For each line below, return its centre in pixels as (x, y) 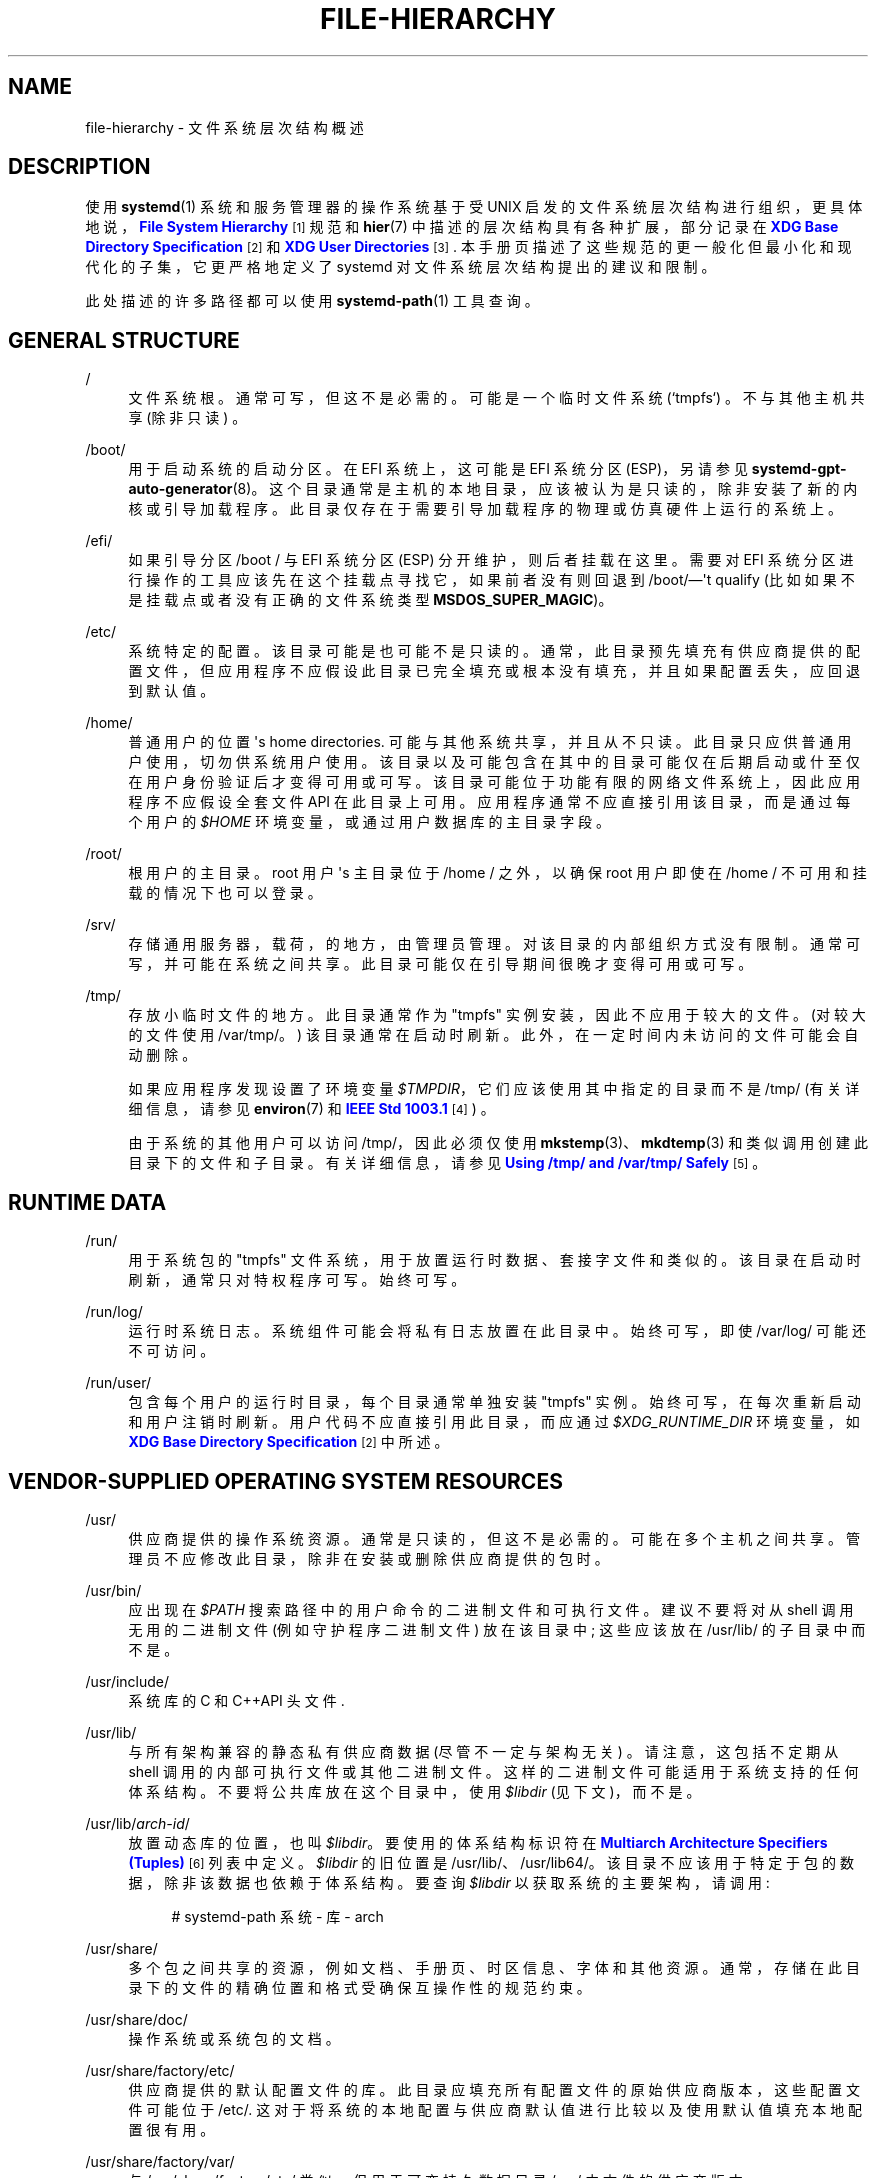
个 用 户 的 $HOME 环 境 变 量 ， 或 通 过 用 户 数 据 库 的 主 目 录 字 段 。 (369, 822)
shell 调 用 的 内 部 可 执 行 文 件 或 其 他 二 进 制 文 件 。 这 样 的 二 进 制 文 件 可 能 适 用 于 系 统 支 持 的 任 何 (493, 1771)
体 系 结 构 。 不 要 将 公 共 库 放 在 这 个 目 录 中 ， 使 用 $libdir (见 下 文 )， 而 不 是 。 (414, 1791)
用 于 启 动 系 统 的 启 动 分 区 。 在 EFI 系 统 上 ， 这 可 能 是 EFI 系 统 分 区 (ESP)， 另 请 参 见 (438, 469)
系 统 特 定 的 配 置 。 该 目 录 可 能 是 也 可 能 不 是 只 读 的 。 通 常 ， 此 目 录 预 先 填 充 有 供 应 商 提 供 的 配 (494, 651)
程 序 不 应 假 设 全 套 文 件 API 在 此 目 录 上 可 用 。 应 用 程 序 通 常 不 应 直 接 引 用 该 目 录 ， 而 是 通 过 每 (489, 802)
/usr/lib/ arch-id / (137, 1823)
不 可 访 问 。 (171, 1351)
